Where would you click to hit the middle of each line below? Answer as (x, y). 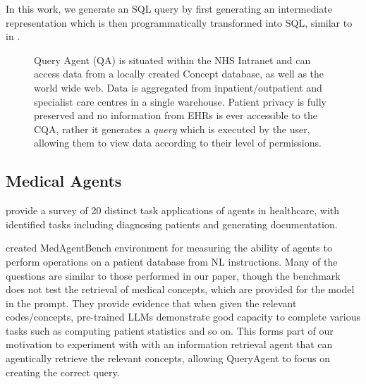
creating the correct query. (63, 372)
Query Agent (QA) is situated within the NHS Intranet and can (172, 60)
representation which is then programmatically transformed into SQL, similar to (179, 22)
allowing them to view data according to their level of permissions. (178, 143)
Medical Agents (64, 181)
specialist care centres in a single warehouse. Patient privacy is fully (180, 101)
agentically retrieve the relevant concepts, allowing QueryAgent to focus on (168, 358)
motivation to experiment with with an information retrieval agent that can (169, 344)
